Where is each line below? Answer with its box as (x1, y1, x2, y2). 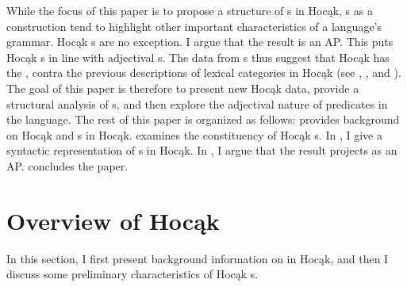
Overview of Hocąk (6, 204, 220, 236)
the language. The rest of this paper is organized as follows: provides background (6, 111, 400, 128)
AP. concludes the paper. (6, 157, 129, 174)
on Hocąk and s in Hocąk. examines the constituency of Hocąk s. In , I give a (6, 126, 382, 143)
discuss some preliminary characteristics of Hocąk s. (6, 266, 259, 282)
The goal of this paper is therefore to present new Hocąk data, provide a (6, 79, 359, 96)
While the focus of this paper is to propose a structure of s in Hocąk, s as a (6, 2, 373, 18)
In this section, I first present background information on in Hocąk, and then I (6, 250, 389, 266)
